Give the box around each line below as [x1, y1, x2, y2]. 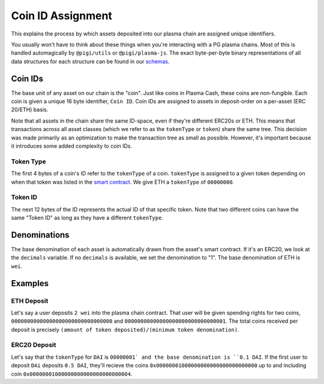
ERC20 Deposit [11, 341, 56, 349]
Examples [11, 278, 49, 288]
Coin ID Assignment [11, 9, 112, 22]
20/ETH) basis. [11, 106, 49, 114]
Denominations [11, 230, 70, 240]
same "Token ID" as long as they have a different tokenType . [11, 214, 163, 222]
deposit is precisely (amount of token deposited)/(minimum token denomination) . [11, 326, 239, 333]
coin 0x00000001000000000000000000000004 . [11, 370, 133, 377]
